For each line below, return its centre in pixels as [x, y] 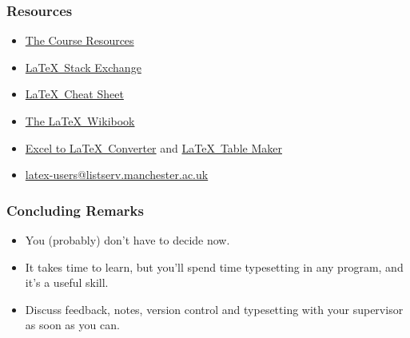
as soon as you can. [72, 325]
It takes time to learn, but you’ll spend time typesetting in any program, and [214, 266]
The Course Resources [80, 40]
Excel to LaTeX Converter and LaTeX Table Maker [153, 147]
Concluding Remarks [75, 210]
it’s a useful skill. [67, 282]
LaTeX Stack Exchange [83, 67]
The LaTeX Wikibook [80, 121]
